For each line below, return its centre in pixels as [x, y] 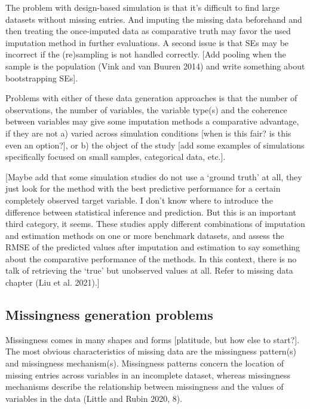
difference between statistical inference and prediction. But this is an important [151, 212]
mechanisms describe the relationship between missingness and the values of [145, 387]
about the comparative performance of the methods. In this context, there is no [151, 258]
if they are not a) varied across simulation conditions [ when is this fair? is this [148, 133]
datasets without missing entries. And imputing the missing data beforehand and [154, 19]
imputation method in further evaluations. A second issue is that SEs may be [147, 42]
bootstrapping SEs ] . [42, 78]
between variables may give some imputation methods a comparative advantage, [152, 121]
